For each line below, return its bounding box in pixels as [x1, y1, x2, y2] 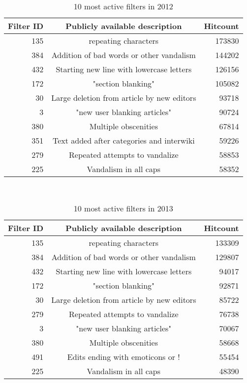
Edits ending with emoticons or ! [67, 351, 180, 362]
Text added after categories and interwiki [52, 135, 195, 146]
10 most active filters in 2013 [73, 202, 173, 214]
